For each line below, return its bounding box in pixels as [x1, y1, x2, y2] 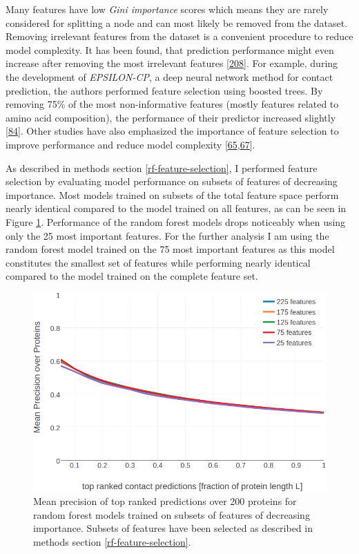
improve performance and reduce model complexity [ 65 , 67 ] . [6, 137, 255, 151]
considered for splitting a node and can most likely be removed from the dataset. [6, 15, 348, 30]
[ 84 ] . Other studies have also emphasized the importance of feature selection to [6, 124, 339, 138]
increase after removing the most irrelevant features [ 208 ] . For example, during [6, 56, 338, 70]
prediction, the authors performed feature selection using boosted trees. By [6, 83, 323, 97]
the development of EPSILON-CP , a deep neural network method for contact [6, 69, 333, 84]
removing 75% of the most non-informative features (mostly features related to [6, 97, 339, 111]
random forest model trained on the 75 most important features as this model [6, 242, 335, 256]
